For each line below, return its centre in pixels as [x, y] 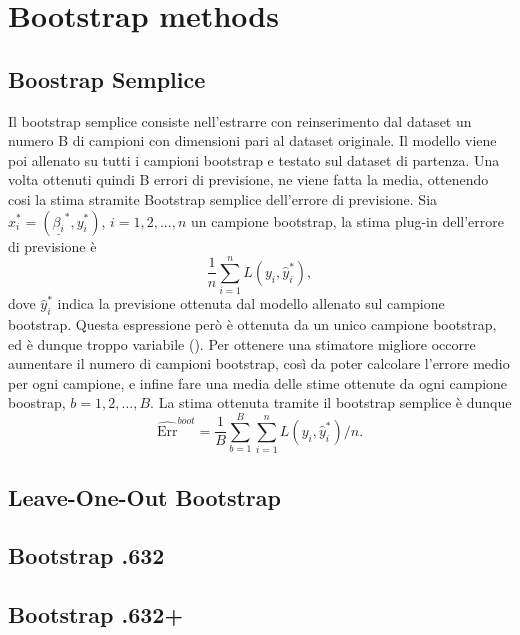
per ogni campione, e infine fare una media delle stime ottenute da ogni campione [258, 382]
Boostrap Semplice [107, 78]
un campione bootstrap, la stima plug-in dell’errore [347, 220]
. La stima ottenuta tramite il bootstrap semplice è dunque [331, 402]
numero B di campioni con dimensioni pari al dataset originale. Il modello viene [252, 140]
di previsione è [52, 245]
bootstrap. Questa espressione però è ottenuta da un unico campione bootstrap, [252, 324]
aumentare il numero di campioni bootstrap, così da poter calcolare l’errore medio [259, 363]
